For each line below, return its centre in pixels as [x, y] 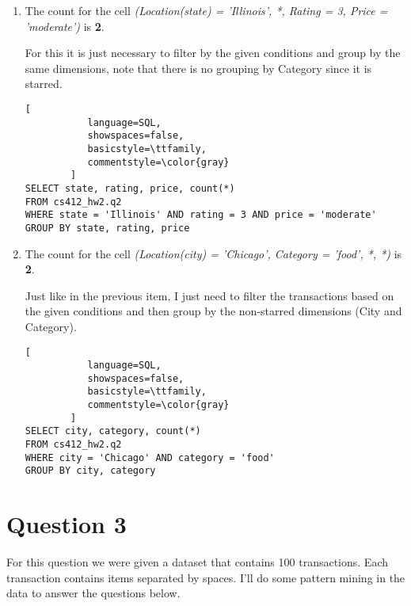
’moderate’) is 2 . [65, 26]
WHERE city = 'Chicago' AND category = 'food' [150, 457]
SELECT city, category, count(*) [113, 431]
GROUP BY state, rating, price [107, 228]
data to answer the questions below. [93, 593]
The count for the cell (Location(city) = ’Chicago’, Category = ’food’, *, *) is [213, 253]
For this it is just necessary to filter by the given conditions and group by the [213, 53]
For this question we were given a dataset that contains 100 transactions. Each [197, 562]
